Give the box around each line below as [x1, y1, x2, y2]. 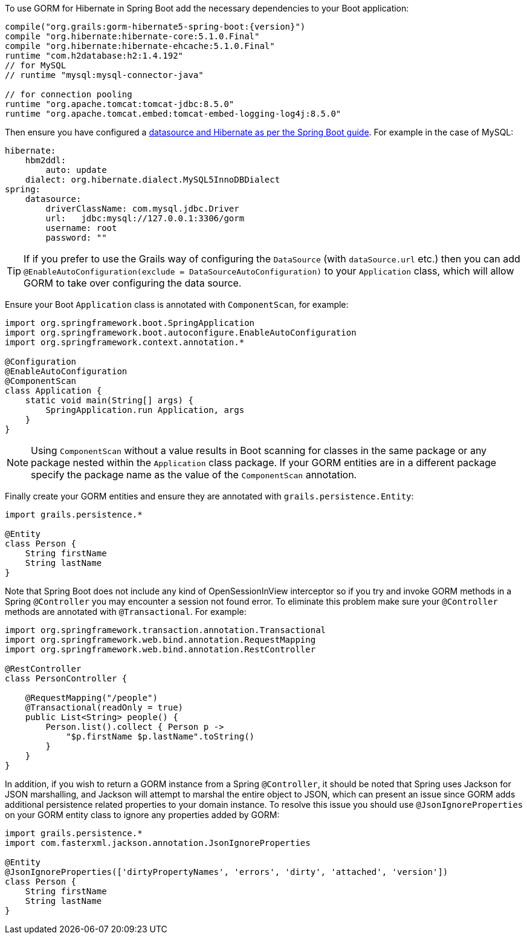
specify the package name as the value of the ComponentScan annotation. [31, 469, 357, 481]
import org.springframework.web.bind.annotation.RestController [5, 645, 316, 654]
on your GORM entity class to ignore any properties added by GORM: [5, 810, 280, 820]
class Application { [5, 386, 102, 395]
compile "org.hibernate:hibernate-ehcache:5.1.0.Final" [5, 41, 275, 51]
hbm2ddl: [25, 155, 66, 165]
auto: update [45, 165, 107, 175]
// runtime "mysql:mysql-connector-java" [5, 70, 204, 80]
